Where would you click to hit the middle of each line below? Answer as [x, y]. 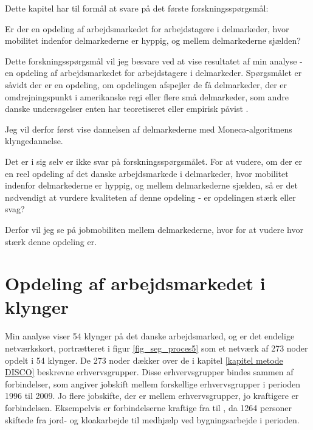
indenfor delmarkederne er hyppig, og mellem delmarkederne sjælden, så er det [151, 185]
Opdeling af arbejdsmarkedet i [135, 283]
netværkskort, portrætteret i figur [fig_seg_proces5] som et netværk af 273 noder [156, 348]
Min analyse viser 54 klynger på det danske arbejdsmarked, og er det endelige [150, 336]
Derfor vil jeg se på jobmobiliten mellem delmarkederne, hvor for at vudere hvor [154, 229]
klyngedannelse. [34, 141]
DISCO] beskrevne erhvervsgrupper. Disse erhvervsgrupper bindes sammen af [149, 372]
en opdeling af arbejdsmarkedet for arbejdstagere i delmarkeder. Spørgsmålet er [153, 73]
